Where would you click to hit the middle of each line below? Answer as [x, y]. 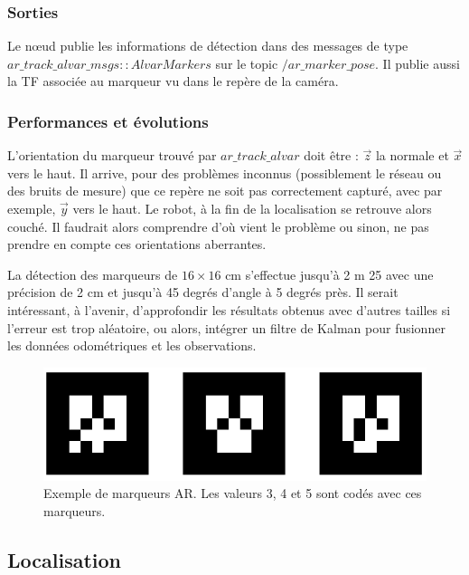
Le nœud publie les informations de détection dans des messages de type [208, 46]
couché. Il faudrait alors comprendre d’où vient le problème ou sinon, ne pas [218, 226]
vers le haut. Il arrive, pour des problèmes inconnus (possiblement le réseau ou [225, 172]
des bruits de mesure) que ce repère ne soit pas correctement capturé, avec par [225, 191]
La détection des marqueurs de [93, 274]
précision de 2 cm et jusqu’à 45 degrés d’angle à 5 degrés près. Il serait [203, 292]
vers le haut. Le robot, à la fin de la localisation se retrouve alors [252, 208]
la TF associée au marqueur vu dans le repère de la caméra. [173, 81]
